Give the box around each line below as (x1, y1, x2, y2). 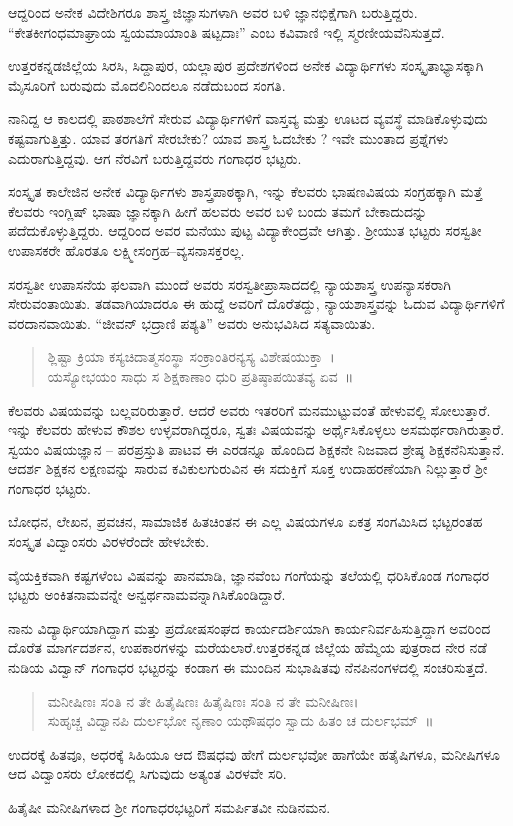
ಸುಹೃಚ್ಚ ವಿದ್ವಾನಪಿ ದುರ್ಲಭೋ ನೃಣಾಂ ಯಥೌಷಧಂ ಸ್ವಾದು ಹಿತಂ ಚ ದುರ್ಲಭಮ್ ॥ (47, 710, 434, 731)
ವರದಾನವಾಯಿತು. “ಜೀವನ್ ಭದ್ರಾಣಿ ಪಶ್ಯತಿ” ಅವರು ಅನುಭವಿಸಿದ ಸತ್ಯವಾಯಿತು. (8, 312, 376, 333)
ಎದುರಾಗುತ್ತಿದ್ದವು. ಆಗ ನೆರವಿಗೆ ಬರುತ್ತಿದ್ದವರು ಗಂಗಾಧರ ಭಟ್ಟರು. (8, 147, 302, 168)
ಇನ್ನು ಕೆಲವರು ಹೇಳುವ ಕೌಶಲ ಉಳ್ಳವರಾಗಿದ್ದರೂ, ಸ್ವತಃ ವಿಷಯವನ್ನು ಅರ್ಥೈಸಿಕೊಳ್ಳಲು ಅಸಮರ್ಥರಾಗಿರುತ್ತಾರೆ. (8, 419, 505, 440)
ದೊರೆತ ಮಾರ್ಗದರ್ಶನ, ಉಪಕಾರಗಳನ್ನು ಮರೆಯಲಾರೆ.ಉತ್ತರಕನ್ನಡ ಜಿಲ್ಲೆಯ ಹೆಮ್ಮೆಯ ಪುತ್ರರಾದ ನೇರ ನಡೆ (8, 637, 487, 658)
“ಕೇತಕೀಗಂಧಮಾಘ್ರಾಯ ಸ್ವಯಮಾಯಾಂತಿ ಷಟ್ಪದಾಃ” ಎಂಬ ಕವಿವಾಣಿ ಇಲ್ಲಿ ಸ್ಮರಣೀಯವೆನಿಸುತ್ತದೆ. (8, 21, 445, 42)
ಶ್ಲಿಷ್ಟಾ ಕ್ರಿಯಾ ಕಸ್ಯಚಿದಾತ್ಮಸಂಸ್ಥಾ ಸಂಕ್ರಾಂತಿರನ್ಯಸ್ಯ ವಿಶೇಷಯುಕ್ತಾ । (47, 346, 335, 367)
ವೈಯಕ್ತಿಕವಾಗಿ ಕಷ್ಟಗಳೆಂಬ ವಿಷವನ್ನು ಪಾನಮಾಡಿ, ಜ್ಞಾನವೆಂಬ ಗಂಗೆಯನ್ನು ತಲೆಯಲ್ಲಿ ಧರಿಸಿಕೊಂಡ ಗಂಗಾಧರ (8, 564, 490, 585)
